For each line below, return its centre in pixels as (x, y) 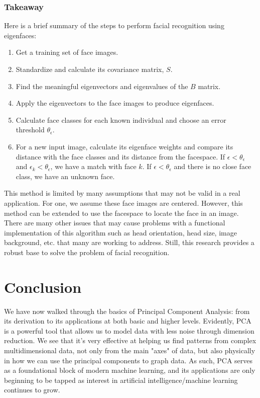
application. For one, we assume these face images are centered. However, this (123, 203)
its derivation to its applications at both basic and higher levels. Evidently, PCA (128, 321)
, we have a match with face (93, 166)
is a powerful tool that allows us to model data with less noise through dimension (129, 330)
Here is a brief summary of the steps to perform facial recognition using (114, 25)
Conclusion (43, 287)
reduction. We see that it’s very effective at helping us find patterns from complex (130, 340)
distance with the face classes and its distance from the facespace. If (120, 156)
